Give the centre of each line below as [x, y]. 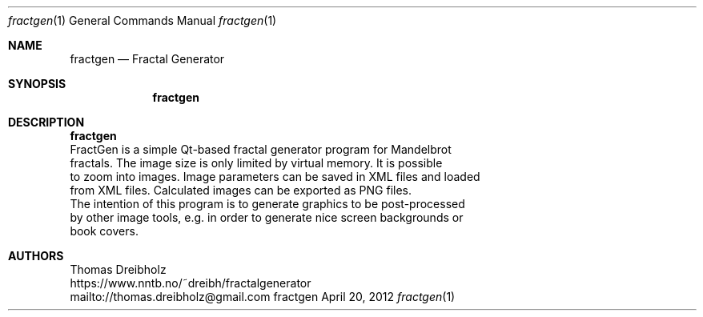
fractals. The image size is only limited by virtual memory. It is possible [256, 163]
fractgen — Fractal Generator [147, 59]
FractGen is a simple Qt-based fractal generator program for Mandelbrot [261, 149]
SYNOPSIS [37, 84]
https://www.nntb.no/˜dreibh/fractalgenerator [191, 283]
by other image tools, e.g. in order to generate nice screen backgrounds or [267, 217]
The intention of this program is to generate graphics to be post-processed [267, 204]
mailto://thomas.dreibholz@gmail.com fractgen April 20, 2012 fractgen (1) [263, 297]
